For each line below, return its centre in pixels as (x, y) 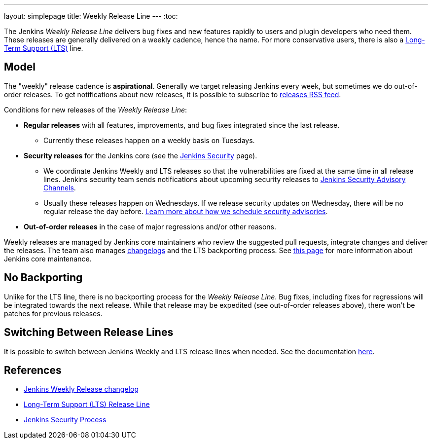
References (33, 370)
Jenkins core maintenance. (48, 258)
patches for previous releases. (53, 313)
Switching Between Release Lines (89, 332)
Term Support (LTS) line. (44, 48)
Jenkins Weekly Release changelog (81, 389)
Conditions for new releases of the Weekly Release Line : (96, 110)
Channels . (60, 187)
